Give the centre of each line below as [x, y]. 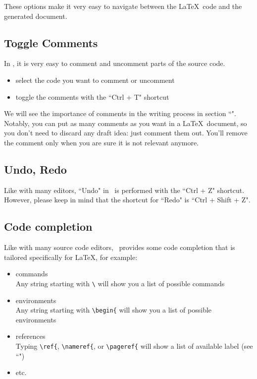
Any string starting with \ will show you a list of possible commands [120, 283]
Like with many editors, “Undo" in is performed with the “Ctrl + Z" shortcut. [124, 190]
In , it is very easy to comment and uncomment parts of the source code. [115, 63]
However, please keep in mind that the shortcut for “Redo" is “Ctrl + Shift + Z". [127, 200]
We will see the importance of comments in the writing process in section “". [120, 113]
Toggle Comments [51, 42]
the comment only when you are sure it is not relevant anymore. [102, 142]
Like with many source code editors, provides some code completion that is [120, 247]
